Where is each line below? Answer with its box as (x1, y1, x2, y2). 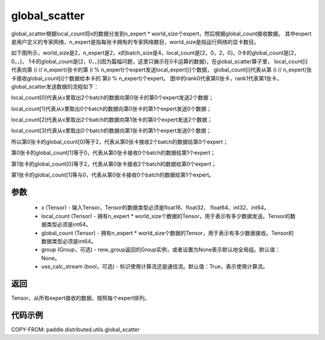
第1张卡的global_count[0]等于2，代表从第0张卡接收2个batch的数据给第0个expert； (11, 160, 217, 168)
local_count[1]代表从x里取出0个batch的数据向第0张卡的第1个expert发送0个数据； (11, 105, 212, 112)
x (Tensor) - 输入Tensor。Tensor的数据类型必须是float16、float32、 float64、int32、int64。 (41, 204, 270, 211)
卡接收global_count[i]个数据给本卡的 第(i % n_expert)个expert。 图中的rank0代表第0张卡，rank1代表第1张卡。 (11, 74, 282, 82)
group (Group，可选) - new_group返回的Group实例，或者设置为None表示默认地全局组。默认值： (41, 246, 281, 253)
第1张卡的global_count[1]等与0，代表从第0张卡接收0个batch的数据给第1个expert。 (11, 171, 215, 178)
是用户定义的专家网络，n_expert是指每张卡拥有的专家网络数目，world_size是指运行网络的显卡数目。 (11, 38, 259, 45)
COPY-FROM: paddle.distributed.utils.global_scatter (11, 326, 140, 333)
